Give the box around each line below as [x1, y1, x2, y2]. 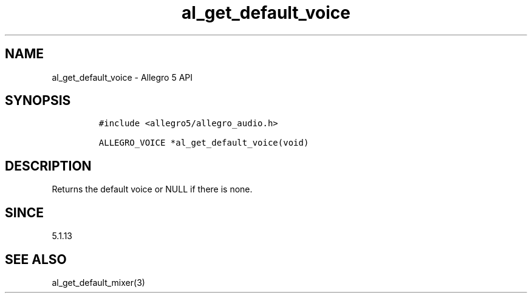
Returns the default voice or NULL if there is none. [52, 184, 253, 195]
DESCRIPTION [5, 158, 92, 174]
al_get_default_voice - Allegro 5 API [52, 72, 193, 83]
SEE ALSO [5, 251, 67, 267]
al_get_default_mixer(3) [52, 277, 145, 288]
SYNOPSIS [5, 93, 71, 109]
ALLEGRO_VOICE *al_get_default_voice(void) [98, 138, 309, 148]
